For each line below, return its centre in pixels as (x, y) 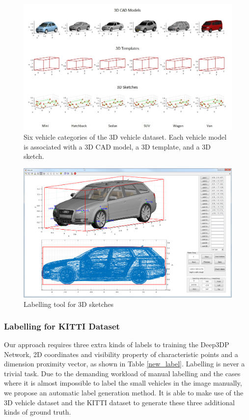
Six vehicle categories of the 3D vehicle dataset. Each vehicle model (125, 136)
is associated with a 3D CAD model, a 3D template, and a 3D (117, 146)
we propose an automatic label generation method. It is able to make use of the (124, 392)
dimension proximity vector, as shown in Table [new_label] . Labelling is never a (124, 364)
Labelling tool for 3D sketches (69, 304)
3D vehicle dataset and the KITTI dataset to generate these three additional (119, 402)
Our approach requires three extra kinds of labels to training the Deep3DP (117, 345)
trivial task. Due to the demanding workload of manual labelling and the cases (122, 373)
